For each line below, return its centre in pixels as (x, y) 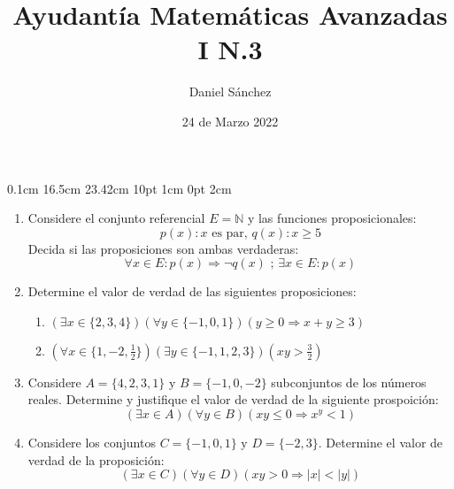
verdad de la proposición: (96, 459)
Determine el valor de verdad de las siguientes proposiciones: (192, 291)
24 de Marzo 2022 (230, 121)
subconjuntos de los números (349, 382)
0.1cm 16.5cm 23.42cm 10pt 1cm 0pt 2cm (119, 188)
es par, (230, 233)
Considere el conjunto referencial (116, 218)
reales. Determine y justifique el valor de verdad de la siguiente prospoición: (233, 399)
